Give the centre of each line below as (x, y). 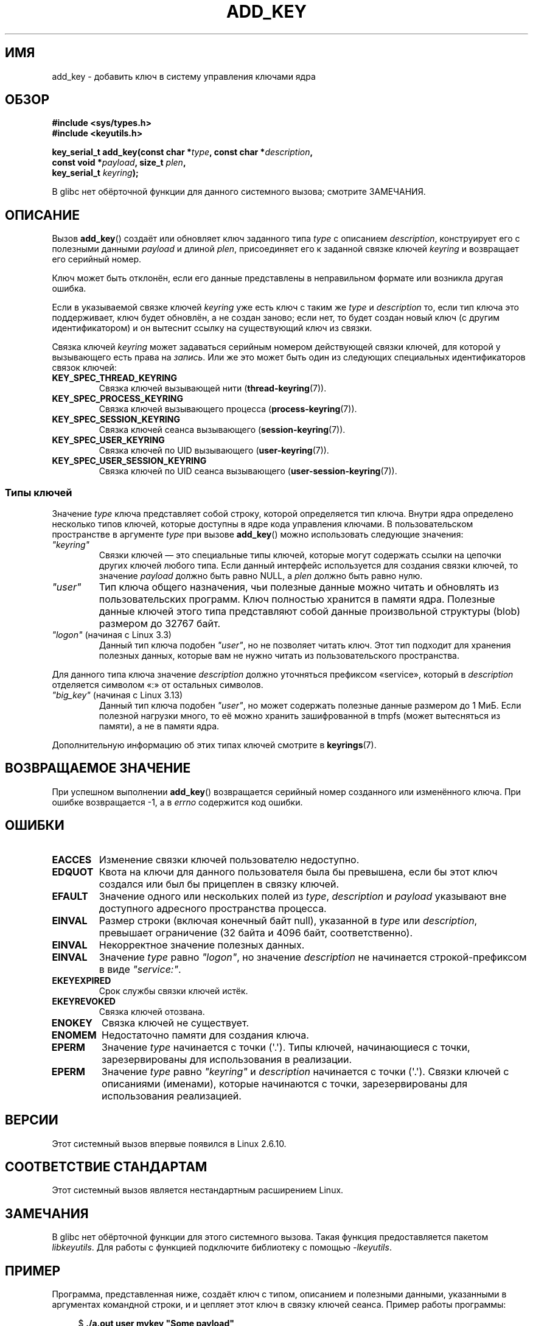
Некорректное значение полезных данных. (202, 945)
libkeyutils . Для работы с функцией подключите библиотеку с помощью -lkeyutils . (222, 1247)
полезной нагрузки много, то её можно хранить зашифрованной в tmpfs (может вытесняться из (300, 716)
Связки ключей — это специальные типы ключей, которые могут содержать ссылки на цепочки (300, 555)
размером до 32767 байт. (160, 624)
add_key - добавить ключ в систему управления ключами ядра (184, 76)
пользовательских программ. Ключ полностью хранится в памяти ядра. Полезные (297, 599)
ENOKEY (72, 1023)
